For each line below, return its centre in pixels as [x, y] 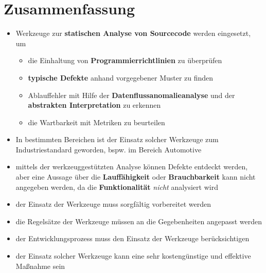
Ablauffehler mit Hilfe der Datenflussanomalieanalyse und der [131, 95]
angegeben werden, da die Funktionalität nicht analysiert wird [117, 187]
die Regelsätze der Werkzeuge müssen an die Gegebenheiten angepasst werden [139, 221]
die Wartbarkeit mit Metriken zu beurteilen [96, 122]
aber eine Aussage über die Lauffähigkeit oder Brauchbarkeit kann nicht [136, 177]
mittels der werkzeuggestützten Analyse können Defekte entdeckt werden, [132, 167]
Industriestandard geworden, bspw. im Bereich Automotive [109, 149]
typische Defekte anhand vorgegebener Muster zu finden [121, 77]
